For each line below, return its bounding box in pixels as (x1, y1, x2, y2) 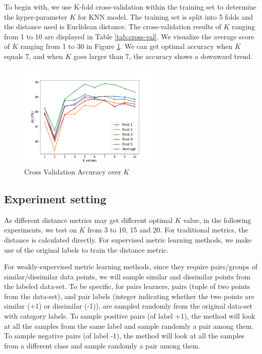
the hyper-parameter (4, 11, 67, 22)
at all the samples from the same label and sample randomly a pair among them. (4, 320, 254, 331)
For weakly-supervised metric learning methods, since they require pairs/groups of (4, 261, 257, 272)
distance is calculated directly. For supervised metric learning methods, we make (4, 234, 252, 245)
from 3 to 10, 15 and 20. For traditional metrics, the (88, 224, 248, 235)
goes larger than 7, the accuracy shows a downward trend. (73, 50, 253, 61)
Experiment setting (4, 191, 107, 206)
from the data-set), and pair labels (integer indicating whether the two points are (4, 290, 254, 301)
